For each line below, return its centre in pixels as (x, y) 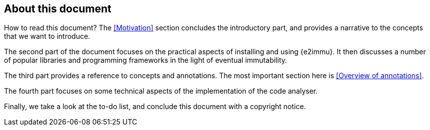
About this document (58, 9)
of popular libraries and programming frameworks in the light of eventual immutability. (146, 60)
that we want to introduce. (47, 36)
